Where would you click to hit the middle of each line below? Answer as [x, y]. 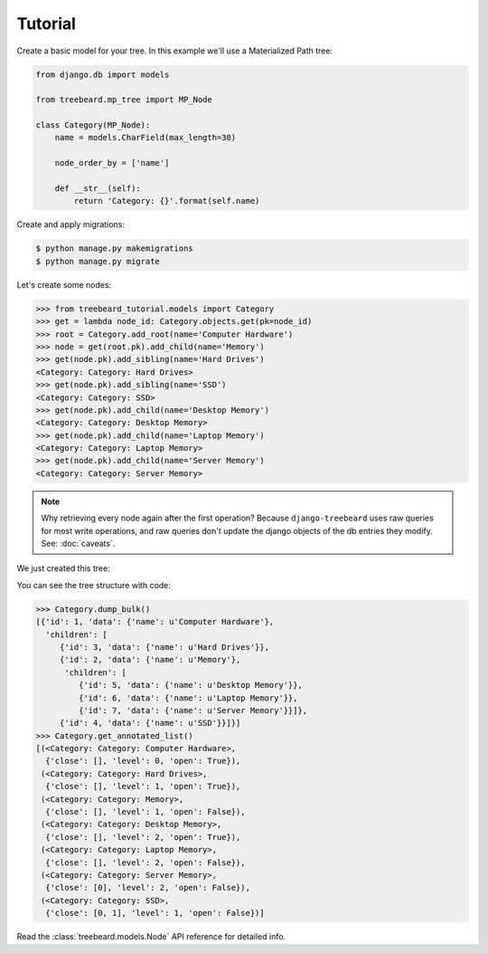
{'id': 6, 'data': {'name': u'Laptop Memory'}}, [188, 698]
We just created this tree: [63, 568]
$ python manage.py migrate [98, 261]
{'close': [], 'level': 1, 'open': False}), [145, 812]
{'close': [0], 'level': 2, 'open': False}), [148, 888]
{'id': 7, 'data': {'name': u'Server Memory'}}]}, [193, 710]
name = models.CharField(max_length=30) [145, 138]
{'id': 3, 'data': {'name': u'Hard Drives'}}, [164, 647]
